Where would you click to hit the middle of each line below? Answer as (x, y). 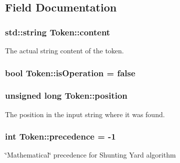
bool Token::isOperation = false (70, 73)
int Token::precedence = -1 (60, 136)
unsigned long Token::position (66, 95)
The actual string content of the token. (64, 50)
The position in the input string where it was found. (85, 114)
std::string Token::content (58, 32)
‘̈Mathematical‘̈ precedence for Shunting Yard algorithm (90, 155)
